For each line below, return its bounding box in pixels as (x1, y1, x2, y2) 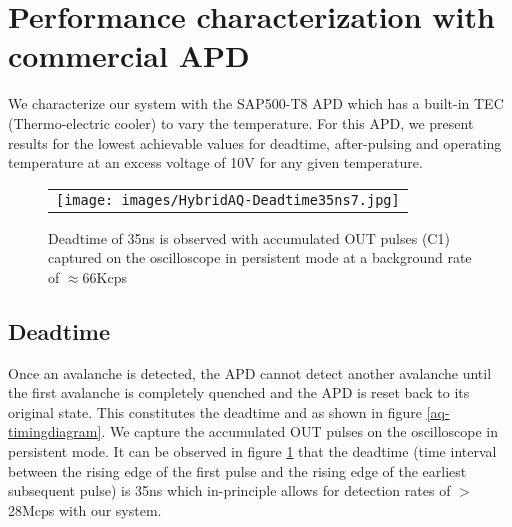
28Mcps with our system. (8, 499, 162, 520)
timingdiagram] (8, 421, 102, 442)
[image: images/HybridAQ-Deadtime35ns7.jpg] (56, 191, 400, 208)
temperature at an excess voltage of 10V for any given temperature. (8, 152, 423, 173)
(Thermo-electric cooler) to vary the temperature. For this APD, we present (8, 112, 474, 133)
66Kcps (82, 266, 127, 287)
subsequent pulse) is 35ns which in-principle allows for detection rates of (8, 480, 451, 501)
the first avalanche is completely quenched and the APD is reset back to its (8, 382, 470, 403)
